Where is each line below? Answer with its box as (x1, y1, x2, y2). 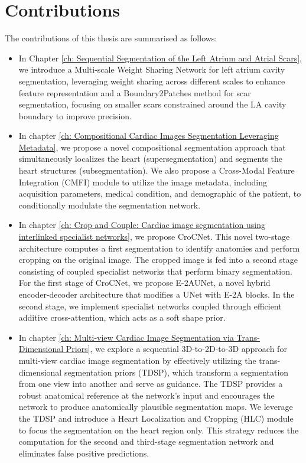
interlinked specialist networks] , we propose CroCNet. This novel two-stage (18, 230, 290, 243)
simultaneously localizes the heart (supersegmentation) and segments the (18, 152, 283, 165)
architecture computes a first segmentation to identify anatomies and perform (18, 242, 300, 254)
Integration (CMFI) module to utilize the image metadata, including (18, 175, 268, 188)
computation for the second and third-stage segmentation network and (18, 435, 274, 448)
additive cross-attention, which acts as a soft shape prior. (18, 311, 226, 324)
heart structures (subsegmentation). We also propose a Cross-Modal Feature (18, 164, 295, 177)
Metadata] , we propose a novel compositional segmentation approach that (18, 141, 286, 153)
